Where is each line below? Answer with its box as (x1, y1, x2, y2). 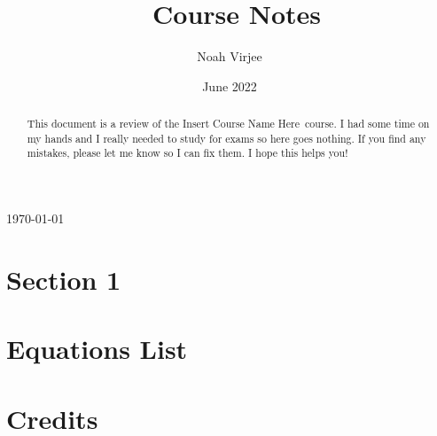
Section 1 (6, 261, 121, 297)
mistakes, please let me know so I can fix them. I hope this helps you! (27, 145, 348, 160)
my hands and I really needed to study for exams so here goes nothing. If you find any (27, 130, 426, 145)
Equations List (6, 331, 188, 367)
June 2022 (202, 76, 257, 95)
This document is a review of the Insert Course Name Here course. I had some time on (27, 116, 430, 131)
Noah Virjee (197, 47, 262, 66)
